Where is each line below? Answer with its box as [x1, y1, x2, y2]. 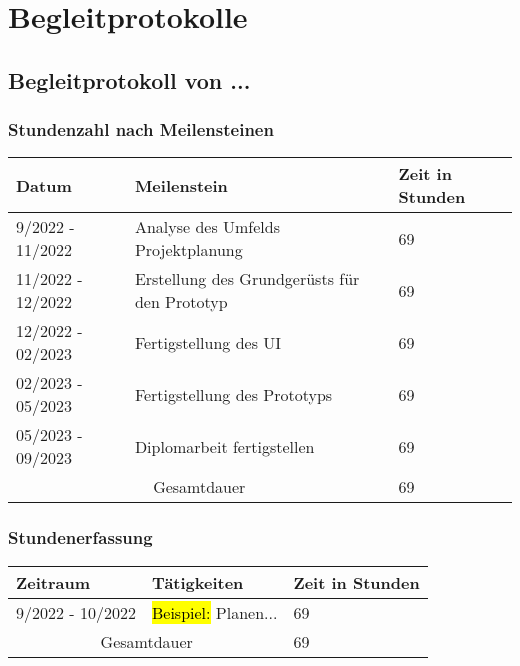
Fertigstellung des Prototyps [134, 382, 333, 406]
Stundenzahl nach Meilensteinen [8, 117, 274, 142]
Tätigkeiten [151, 570, 244, 594]
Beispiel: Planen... [151, 600, 278, 624]
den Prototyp [134, 290, 228, 314]
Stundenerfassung [8, 525, 153, 550]
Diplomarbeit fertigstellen [134, 434, 315, 458]
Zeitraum [16, 570, 91, 594]
